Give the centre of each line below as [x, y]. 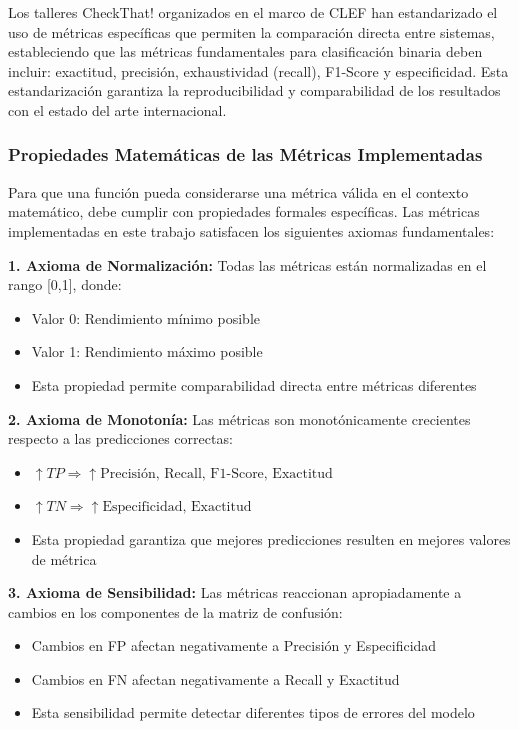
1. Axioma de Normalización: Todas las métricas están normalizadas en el [247, 264]
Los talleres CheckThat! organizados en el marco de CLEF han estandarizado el [253, 12]
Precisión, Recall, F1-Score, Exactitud [216, 473]
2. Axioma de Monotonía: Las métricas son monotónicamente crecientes [239, 418]
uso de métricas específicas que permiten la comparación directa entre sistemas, [251, 31]
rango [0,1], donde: [65, 284]
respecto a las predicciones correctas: [120, 438]
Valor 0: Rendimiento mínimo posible [146, 317]
